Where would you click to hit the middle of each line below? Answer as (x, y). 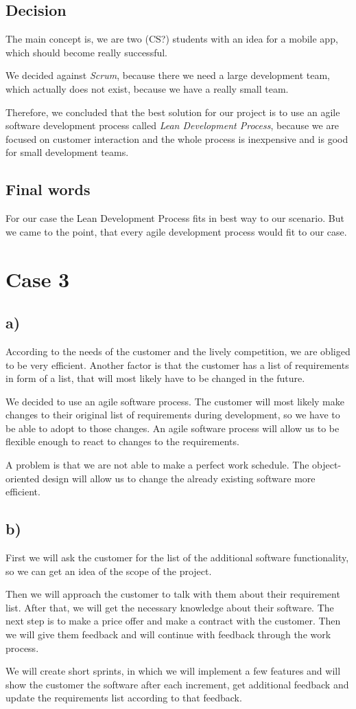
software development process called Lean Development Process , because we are (173, 125)
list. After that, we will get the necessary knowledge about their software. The (170, 607)
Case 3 (38, 279)
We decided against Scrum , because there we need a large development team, (168, 75)
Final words (48, 189)
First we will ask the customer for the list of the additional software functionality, (177, 558)
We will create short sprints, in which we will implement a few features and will (173, 671)
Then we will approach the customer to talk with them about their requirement (173, 594)
